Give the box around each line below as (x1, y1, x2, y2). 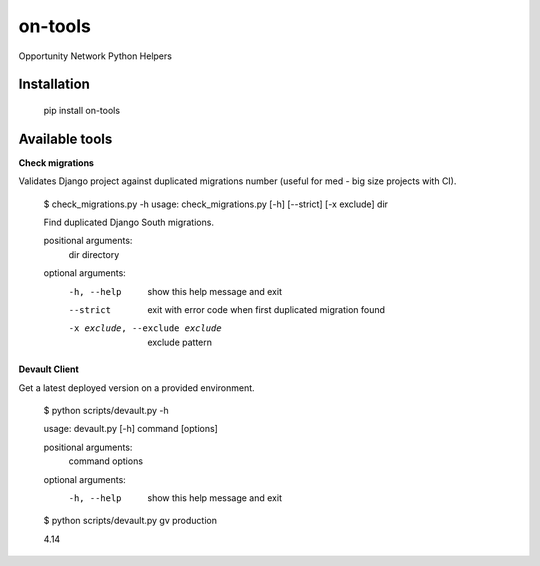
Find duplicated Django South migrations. (43, 216, 215, 229)
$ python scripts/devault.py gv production (43, 515, 217, 527)
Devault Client (18, 363, 79, 375)
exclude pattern (147, 336, 213, 348)
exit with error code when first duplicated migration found (147, 303, 385, 315)
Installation (18, 76, 90, 93)
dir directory (68, 248, 120, 260)
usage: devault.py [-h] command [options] (43, 423, 219, 435)
